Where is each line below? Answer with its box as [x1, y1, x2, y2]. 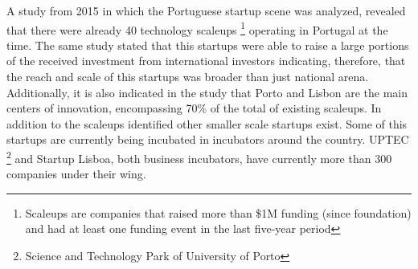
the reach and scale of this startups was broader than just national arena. [6, 68, 369, 85]
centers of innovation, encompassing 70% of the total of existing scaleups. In [6, 100, 382, 116]
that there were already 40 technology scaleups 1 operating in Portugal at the [6, 18, 388, 38]
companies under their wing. [6, 165, 146, 182]
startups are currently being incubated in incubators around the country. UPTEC [6, 131, 409, 148]
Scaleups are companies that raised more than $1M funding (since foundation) [25, 204, 412, 221]
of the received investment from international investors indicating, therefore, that [6, 52, 406, 69]
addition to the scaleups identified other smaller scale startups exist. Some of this [6, 115, 408, 132]
